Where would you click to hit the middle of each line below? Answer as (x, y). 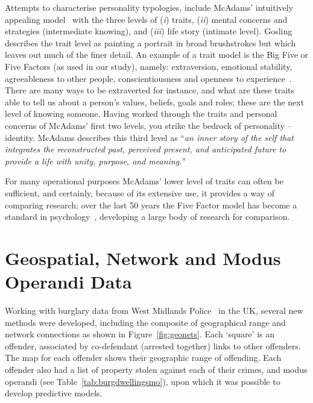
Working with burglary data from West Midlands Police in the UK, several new (154, 310)
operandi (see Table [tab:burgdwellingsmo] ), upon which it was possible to (143, 381)
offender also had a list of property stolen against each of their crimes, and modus (156, 369)
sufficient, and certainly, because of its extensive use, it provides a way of (140, 192)
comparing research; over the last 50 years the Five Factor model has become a (151, 205)
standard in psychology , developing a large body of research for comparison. (147, 217)
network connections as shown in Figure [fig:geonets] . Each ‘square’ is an (140, 334)
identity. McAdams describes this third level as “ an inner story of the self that (150, 137)
